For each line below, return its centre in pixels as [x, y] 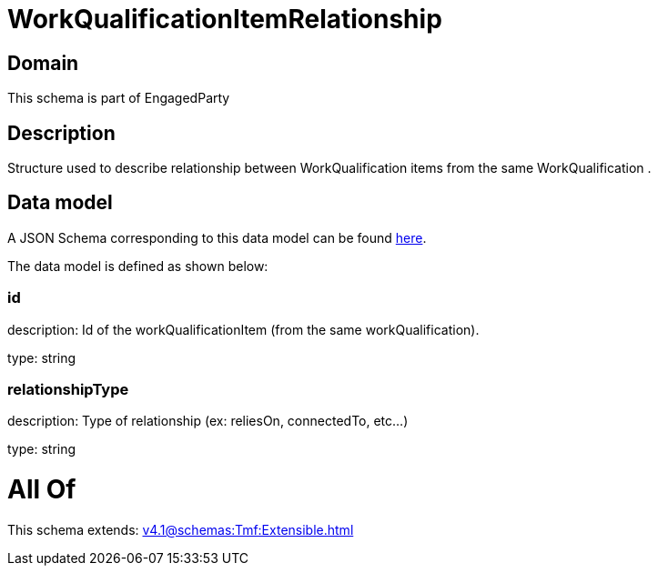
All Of [42, 490]
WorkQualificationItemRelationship [225, 19]
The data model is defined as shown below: [138, 266]
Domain [43, 63]
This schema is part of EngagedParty [119, 98]
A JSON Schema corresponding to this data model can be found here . [217, 237]
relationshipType [68, 389]
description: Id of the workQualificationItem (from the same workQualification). [243, 329]
